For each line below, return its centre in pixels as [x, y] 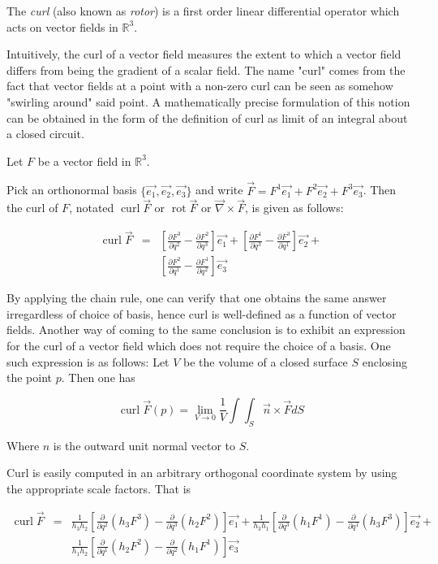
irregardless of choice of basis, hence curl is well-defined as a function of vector [202, 313]
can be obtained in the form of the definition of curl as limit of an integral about [207, 117]
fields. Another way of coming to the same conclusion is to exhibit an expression [206, 330]
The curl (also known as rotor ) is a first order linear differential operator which [203, 11]
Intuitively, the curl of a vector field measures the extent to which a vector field [204, 54]
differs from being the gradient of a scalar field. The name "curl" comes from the [206, 69]
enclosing [385, 361]
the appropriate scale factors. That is [99, 488]
